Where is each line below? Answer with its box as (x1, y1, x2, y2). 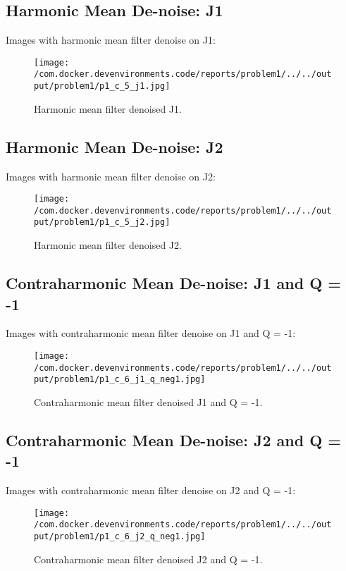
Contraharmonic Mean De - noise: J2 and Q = (6, 429, 342, 450)
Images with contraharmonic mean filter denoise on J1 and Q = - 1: (6, 326, 296, 340)
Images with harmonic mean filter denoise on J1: (6, 32, 216, 47)
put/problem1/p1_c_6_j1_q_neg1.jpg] (34, 374, 206, 385)
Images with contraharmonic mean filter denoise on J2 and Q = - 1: (6, 483, 296, 498)
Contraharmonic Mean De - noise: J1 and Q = (6, 272, 342, 294)
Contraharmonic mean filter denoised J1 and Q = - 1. (34, 394, 263, 409)
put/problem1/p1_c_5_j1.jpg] (34, 81, 171, 92)
